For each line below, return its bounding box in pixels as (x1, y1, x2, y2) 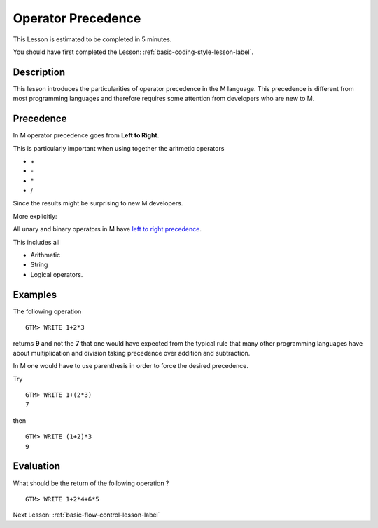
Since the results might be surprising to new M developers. (13, 199, 183, 208)
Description (13, 66, 66, 78)
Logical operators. (30, 270, 83, 278)
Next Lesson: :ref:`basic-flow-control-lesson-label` (13, 510, 160, 519)
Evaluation (13, 460, 61, 473)
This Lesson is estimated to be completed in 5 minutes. (13, 35, 172, 43)
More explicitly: (13, 212, 57, 220)
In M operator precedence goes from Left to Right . (13, 131, 160, 140)
